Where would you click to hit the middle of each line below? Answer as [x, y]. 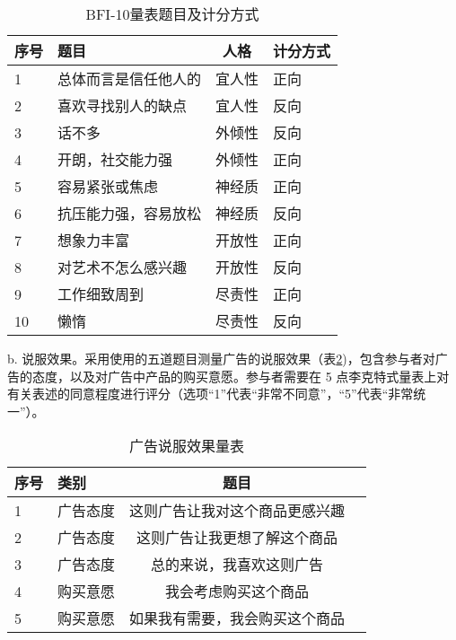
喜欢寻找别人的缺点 [123, 105]
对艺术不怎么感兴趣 [123, 267]
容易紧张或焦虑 [108, 186]
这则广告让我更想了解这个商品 [237, 538]
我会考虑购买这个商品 [237, 592]
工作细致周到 [101, 294]
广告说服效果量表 [187, 446]
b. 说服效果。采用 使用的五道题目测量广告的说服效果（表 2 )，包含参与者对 [221, 358]
